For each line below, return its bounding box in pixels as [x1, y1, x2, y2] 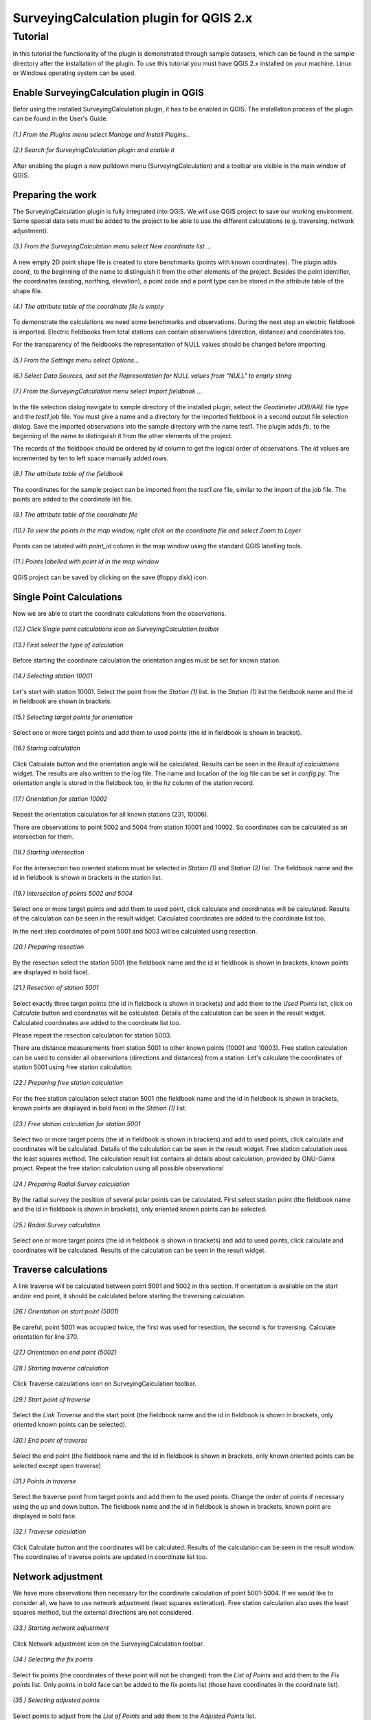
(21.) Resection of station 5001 [12, 984, 99, 992]
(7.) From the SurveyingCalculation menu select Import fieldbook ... [12, 387, 203, 396]
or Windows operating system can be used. [12, 69, 137, 77]
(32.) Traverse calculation [12, 1527, 87, 1536]
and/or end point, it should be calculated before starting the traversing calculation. [12, 1291, 247, 1300]
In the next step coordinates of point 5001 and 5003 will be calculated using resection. [12, 927, 258, 935]
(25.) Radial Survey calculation [12, 1221, 100, 1229]
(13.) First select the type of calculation [12, 641, 124, 649]
